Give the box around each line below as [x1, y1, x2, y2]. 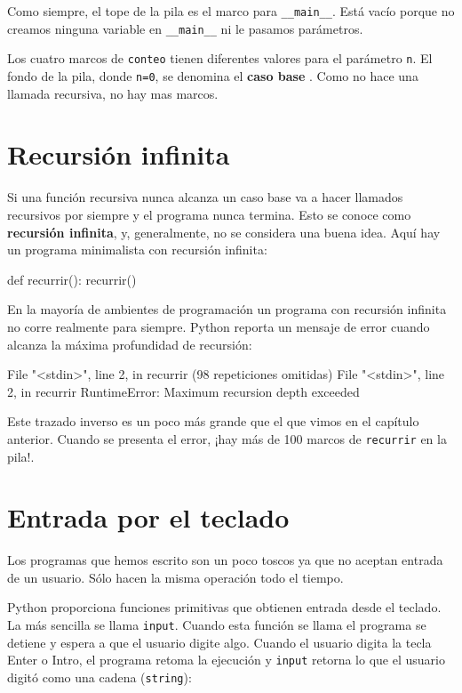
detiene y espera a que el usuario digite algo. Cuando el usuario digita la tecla [7, 633, 432, 651]
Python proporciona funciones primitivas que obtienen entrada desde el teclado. [7, 598, 442, 616]
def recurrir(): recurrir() [7, 270, 137, 288]
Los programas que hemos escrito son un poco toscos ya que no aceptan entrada [7, 551, 443, 569]
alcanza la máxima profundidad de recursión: [7, 334, 252, 353]
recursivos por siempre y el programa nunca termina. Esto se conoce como [7, 205, 411, 223]
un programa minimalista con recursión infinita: [7, 240, 267, 259]
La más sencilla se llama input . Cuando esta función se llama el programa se [7, 616, 426, 634]
